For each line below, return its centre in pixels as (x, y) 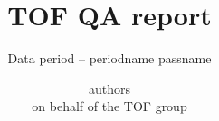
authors (109, 88)
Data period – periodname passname (109, 58)
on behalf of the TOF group (109, 106)
